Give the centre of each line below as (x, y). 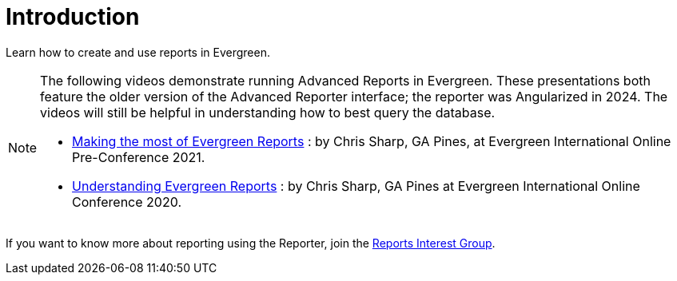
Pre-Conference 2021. (139, 157)
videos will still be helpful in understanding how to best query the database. (268, 112)
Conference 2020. (127, 202)
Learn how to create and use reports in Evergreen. (138, 52)
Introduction (73, 17)
